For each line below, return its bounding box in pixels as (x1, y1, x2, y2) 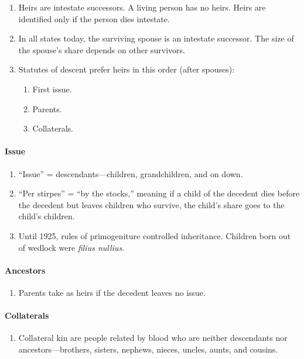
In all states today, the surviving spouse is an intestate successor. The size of (18, 32, 294, 44)
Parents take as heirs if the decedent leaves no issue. (18, 286, 206, 298)
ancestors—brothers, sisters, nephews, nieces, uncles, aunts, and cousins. (18, 343, 278, 355)
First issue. (32, 82, 72, 95)
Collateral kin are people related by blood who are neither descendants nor (18, 332, 288, 344)
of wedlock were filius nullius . (18, 241, 125, 253)
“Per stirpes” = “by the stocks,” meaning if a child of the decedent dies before (18, 187, 300, 199)
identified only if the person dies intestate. (18, 12, 170, 25)
